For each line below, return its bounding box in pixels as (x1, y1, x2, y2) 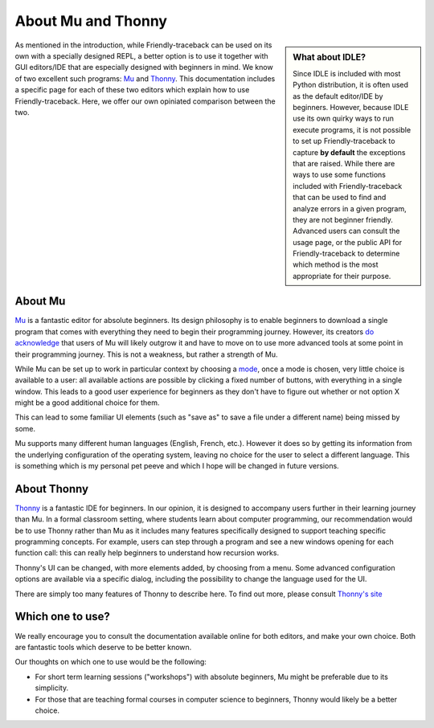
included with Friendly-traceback (293, 181, 403, 190)
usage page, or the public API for (293, 237, 402, 247)
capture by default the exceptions (293, 147, 406, 157)
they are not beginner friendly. (293, 215, 394, 224)
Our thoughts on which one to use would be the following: (14, 657, 207, 667)
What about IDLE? (293, 51, 366, 63)
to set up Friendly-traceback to (293, 137, 395, 146)
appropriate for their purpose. (293, 271, 391, 280)
